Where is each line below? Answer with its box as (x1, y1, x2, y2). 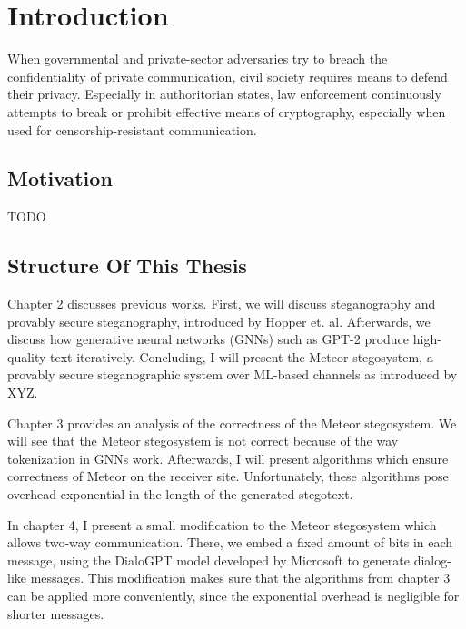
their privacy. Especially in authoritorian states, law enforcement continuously (7, 84, 441, 103)
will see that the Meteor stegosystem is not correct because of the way (7, 431, 399, 450)
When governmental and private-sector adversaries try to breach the (7, 49, 388, 68)
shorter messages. (7, 604, 104, 623)
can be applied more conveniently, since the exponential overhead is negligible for (7, 586, 460, 604)
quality (7, 347, 46, 366)
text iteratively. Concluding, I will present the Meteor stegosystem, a (50, 347, 433, 366)
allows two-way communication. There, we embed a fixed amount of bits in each (7, 533, 453, 552)
